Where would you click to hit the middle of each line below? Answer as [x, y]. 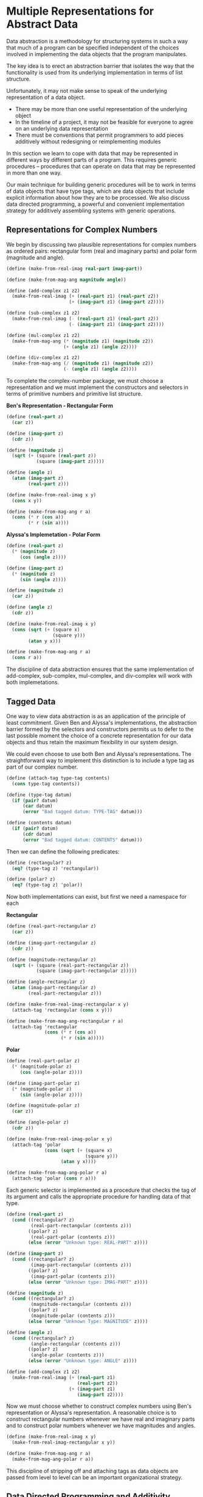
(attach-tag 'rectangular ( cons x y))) [62, 1010]
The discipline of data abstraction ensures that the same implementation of [100, 669]
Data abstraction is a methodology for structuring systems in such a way [97, 41]
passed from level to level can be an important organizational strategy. [95, 1477]
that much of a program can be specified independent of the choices [93, 48]
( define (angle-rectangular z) [46, 982]
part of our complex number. [42, 767]
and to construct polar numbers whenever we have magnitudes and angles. [101, 1426]
